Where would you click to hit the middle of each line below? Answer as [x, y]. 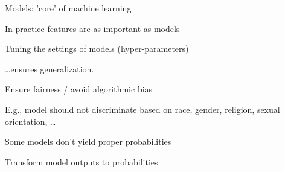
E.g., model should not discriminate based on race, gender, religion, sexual [142, 109]
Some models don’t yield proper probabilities [88, 142]
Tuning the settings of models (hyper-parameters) [97, 49]
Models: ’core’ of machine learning [68, 8]
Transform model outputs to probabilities [82, 161]
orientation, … [30, 121]
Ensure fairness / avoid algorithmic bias [79, 89]
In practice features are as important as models [92, 28]
